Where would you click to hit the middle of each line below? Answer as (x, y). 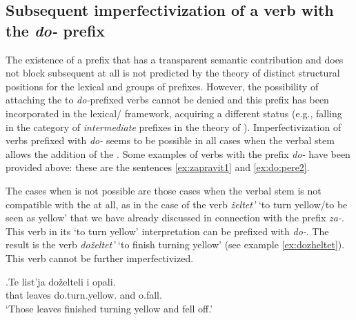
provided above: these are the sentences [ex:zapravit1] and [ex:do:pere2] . (158, 167)
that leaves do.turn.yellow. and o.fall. (84, 295)
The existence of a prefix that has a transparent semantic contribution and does (175, 59)
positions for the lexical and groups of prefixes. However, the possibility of (162, 86)
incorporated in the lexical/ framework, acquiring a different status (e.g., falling (174, 113)
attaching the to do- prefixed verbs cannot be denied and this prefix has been (167, 100)
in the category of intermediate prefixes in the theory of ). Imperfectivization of (174, 127)
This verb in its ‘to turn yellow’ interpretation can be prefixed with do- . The (167, 231)
